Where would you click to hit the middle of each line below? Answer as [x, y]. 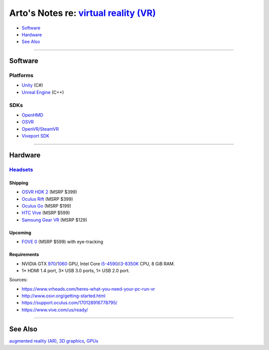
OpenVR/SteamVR [40, 129]
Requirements [24, 254]
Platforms [21, 76]
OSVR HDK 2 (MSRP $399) [49, 192]
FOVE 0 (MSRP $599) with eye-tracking [62, 242]
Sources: [18, 280]
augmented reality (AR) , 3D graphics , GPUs [54, 341]
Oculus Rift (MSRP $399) [47, 199]
